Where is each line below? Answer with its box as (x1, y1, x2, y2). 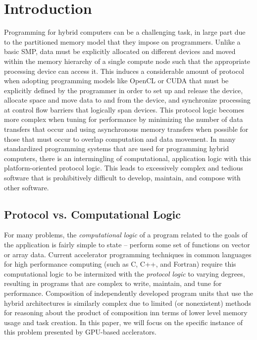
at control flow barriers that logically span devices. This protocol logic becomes (4, 104, 245, 114)
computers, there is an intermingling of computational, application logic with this (4, 153, 251, 163)
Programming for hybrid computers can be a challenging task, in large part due (4, 27, 246, 37)
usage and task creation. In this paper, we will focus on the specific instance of (4, 317, 243, 327)
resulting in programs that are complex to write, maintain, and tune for (4, 278, 222, 288)
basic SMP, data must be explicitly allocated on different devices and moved (4, 46, 236, 57)
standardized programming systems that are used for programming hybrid (4, 143, 229, 154)
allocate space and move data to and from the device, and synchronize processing (4, 95, 251, 105)
